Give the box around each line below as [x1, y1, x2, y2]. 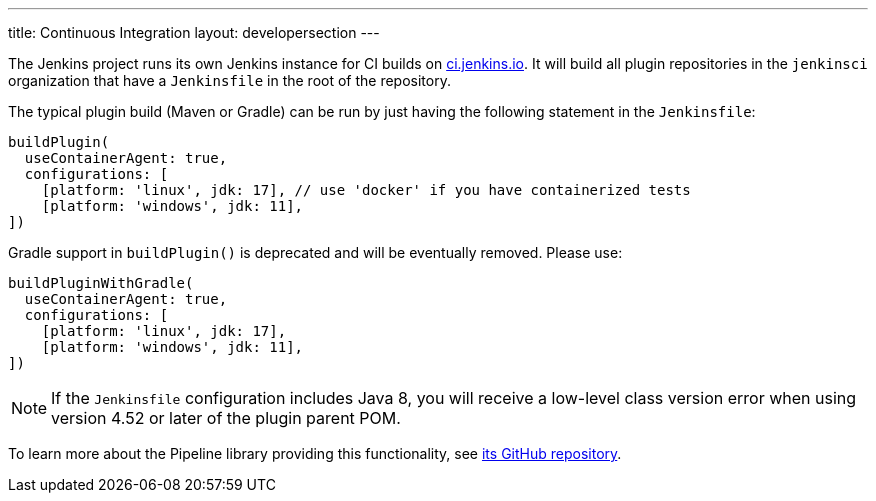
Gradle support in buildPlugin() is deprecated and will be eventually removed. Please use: [8, 244, 623, 261]
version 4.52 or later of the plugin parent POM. [51, 408, 401, 428]
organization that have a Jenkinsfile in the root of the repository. [8, 72, 451, 89]
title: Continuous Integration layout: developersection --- [8, 24, 380, 41]
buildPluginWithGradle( [8, 275, 194, 291]
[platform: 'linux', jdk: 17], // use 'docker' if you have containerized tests [41, 182, 691, 198]
